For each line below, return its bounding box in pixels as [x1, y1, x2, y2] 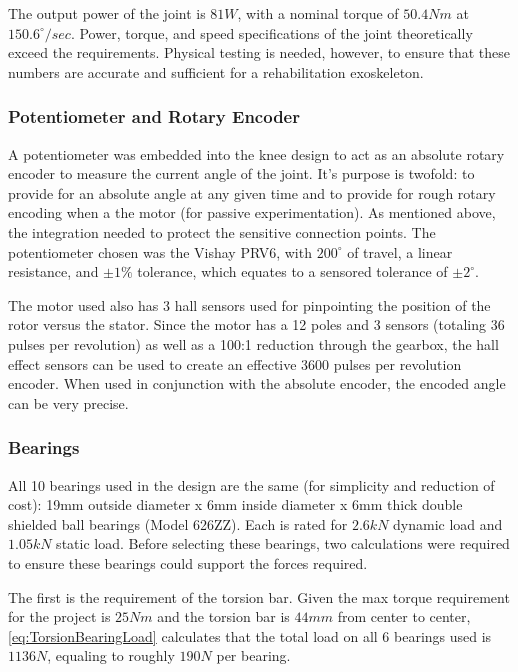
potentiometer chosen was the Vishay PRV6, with [8, 241, 312, 262]
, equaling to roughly [47, 645, 175, 666]
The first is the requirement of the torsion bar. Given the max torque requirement [8, 586, 510, 607]
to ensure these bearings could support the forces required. [8, 552, 368, 573]
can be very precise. [8, 392, 129, 413]
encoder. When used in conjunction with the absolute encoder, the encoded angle [8, 373, 506, 394]
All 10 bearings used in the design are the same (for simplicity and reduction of [8, 474, 495, 495]
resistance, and [8, 261, 99, 282]
